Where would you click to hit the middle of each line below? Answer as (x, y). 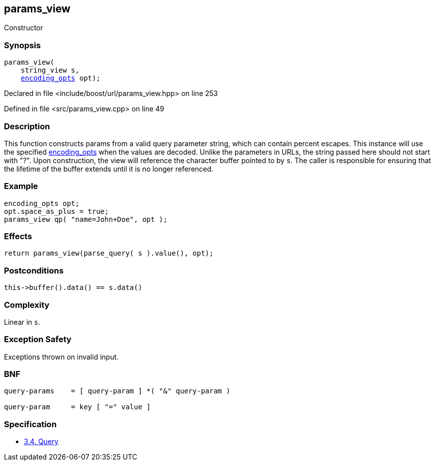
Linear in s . (22, 322)
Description (27, 126)
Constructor (24, 28)
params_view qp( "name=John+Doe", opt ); (86, 219)
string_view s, (50, 70)
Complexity (27, 305)
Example (21, 186)
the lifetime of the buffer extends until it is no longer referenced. (109, 169)
